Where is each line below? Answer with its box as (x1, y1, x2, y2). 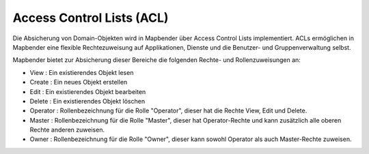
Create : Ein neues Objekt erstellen (29, 78, 128, 87)
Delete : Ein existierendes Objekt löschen (29, 97, 146, 105)
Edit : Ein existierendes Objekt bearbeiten (29, 87, 146, 95)
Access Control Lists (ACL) (12, 10, 169, 25)
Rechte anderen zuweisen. (29, 126, 105, 134)
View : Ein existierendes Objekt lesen (29, 68, 134, 76)
